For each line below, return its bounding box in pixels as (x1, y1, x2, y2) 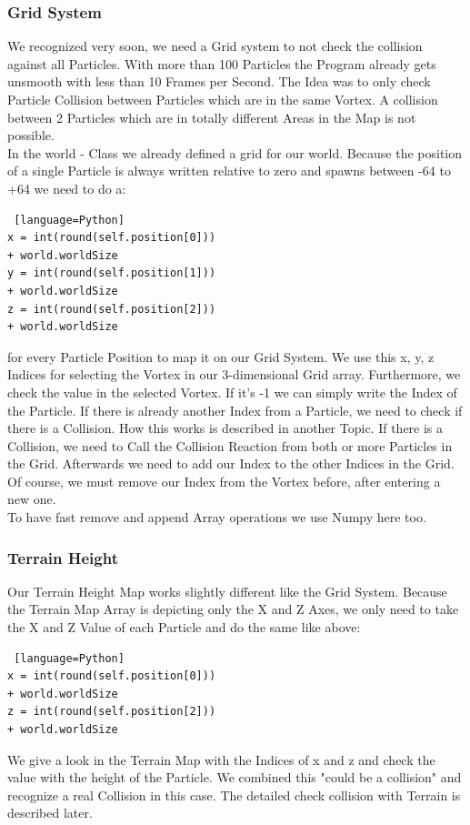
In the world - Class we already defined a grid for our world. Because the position (7, 143, 463, 162)
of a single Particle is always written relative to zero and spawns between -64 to (7, 161, 451, 180)
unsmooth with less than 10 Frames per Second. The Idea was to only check (7, 72, 431, 91)
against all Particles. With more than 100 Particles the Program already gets (7, 54, 436, 73)
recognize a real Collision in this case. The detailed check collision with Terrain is (7, 785, 461, 804)
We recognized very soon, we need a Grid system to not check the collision (7, 36, 423, 55)
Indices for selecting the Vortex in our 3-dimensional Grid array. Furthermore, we (7, 365, 461, 384)
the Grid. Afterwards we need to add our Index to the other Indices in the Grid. (7, 454, 455, 473)
